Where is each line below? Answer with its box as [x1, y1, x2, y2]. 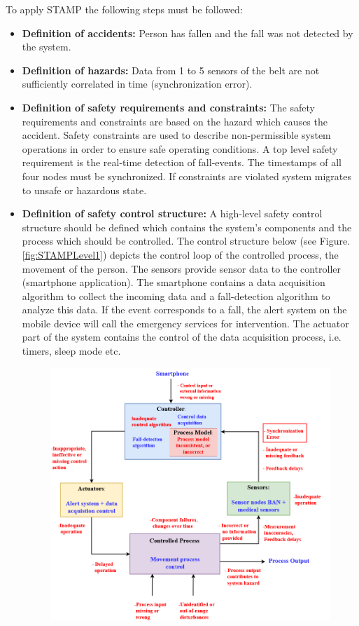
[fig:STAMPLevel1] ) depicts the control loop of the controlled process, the [22, 247, 339, 261]
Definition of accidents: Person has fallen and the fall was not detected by [22, 25, 353, 40]
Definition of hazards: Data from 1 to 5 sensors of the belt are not [22, 62, 320, 77]
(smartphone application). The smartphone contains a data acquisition [22, 275, 325, 290]
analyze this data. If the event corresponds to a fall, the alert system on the [22, 302, 347, 317]
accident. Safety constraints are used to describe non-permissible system [22, 128, 331, 142]
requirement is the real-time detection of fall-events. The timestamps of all [22, 155, 342, 170]
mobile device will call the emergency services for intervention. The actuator [22, 315, 349, 330]
